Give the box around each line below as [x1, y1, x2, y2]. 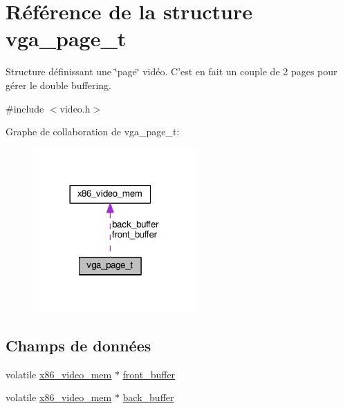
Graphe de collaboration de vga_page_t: [6, 124, 180, 139]
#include [6, 101, 44, 115]
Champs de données [6, 334, 151, 356]
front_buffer [122, 367, 176, 381]
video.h [59, 101, 91, 115]
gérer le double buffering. [6, 77, 111, 92]
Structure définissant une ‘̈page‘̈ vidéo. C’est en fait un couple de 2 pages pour [6, 64, 337, 79]
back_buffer [122, 390, 174, 405]
